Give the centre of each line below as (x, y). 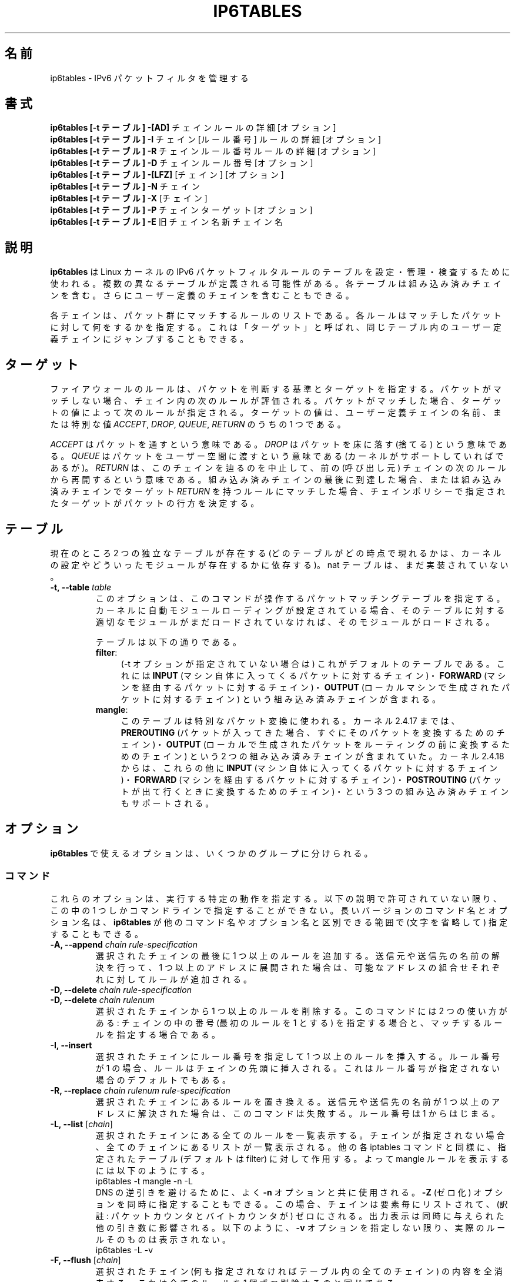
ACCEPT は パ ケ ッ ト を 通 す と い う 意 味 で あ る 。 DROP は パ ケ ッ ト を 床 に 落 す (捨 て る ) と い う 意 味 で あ (278, 444)
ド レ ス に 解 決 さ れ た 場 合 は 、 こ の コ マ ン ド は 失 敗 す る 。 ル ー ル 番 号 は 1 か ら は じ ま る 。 (298, 1113)
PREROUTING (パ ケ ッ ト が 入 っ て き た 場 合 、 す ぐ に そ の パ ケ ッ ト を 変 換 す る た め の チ (313, 732)
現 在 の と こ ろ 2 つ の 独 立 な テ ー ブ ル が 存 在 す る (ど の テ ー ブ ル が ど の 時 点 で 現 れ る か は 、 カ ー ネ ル (276, 553)
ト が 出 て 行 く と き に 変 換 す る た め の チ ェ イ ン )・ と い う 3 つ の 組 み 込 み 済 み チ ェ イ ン (315, 791)
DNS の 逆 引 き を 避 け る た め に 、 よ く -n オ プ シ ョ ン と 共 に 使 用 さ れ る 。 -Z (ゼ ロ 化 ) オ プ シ (299, 1192)
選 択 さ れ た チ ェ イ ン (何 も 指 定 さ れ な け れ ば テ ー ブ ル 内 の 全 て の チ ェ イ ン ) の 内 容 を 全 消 (299, 1271)
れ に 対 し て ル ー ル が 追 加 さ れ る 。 (173, 979)
